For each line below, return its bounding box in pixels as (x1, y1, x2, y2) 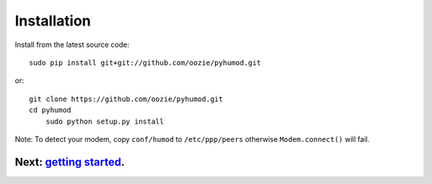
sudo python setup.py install (45, 116, 164, 126)
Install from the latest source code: (14, 40, 130, 49)
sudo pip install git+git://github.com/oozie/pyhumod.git (29, 58, 262, 67)
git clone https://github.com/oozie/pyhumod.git (29, 94, 223, 104)
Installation (14, 12, 91, 29)
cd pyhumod (29, 106, 72, 115)
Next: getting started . (14, 155, 126, 169)
